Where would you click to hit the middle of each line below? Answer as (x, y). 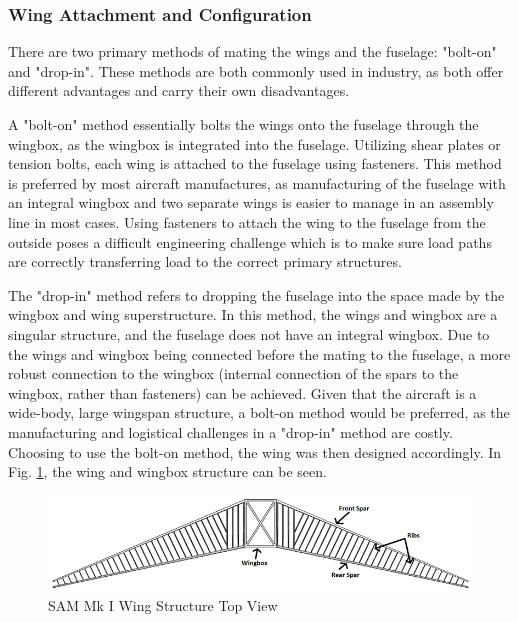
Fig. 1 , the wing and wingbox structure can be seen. (167, 471)
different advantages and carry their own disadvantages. (179, 90)
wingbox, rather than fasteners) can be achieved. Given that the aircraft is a (242, 392)
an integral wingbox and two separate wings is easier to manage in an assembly (251, 202)
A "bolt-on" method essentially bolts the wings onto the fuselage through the (243, 124)
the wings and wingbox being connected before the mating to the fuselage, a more (259, 353)
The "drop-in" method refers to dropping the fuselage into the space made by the (256, 294)
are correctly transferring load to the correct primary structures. (205, 261)
